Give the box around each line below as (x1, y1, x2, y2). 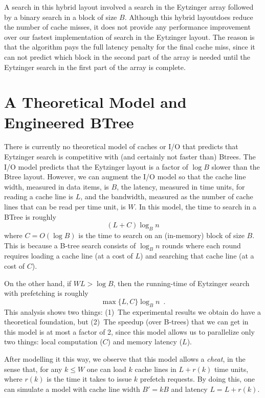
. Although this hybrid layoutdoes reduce (124, 11, 253, 22)
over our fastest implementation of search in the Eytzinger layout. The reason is (4, 31, 255, 42)
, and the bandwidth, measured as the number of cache (80, 191, 253, 202)
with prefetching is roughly (4, 288, 89, 298)
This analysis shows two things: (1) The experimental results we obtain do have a (4, 306, 261, 317)
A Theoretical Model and (4, 91, 187, 112)
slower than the (211, 161, 260, 172)
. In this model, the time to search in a (135, 201, 257, 212)
